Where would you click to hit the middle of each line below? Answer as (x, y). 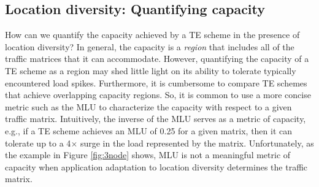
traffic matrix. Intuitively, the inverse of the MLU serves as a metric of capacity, (156, 119)
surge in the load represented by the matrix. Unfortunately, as (197, 143)
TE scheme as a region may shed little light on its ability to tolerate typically (151, 70)
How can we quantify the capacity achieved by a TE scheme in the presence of (152, 35)
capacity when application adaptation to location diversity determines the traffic (156, 166)
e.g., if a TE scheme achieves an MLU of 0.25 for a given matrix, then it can (149, 130)
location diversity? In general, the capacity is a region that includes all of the (150, 46)
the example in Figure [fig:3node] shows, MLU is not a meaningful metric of (148, 155)
